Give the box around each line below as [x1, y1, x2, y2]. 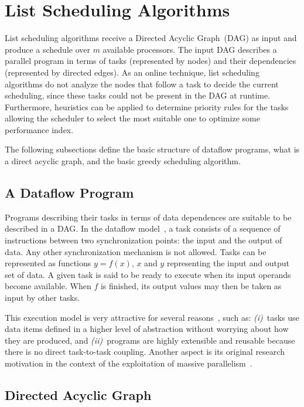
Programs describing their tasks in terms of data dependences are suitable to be [5, 211, 292, 223]
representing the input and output [166, 257, 289, 269]
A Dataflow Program [5, 184, 134, 202]
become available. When [5, 280, 91, 292]
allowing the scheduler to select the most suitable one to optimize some [5, 112, 260, 124]
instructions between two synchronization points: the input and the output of [5, 234, 282, 246]
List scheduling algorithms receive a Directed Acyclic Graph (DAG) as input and [5, 32, 297, 44]
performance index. [5, 123, 74, 135]
